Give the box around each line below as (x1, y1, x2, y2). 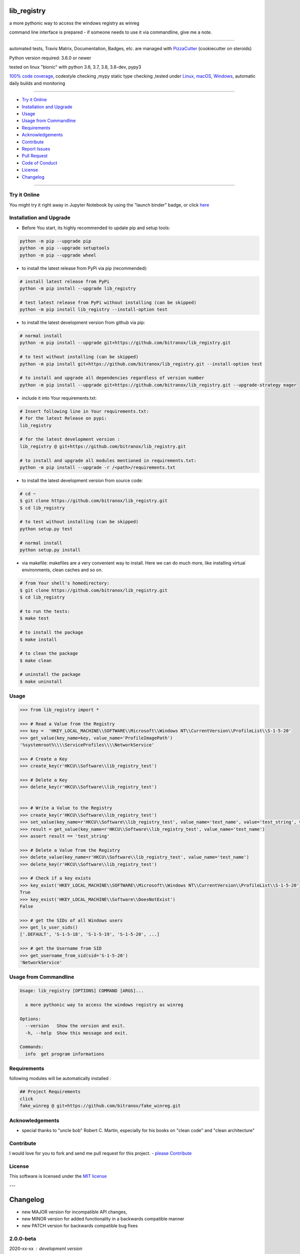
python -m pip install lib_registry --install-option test (19, 306, 167, 312)
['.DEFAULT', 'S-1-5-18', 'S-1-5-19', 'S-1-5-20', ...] (19, 931, 160, 937)
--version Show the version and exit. (25, 1023, 125, 1029)
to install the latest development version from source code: (21, 477, 143, 484)
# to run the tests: (19, 608, 70, 614)
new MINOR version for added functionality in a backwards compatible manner (21, 1215, 184, 1221)
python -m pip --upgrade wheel (19, 252, 97, 258)
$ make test (19, 615, 49, 621)
